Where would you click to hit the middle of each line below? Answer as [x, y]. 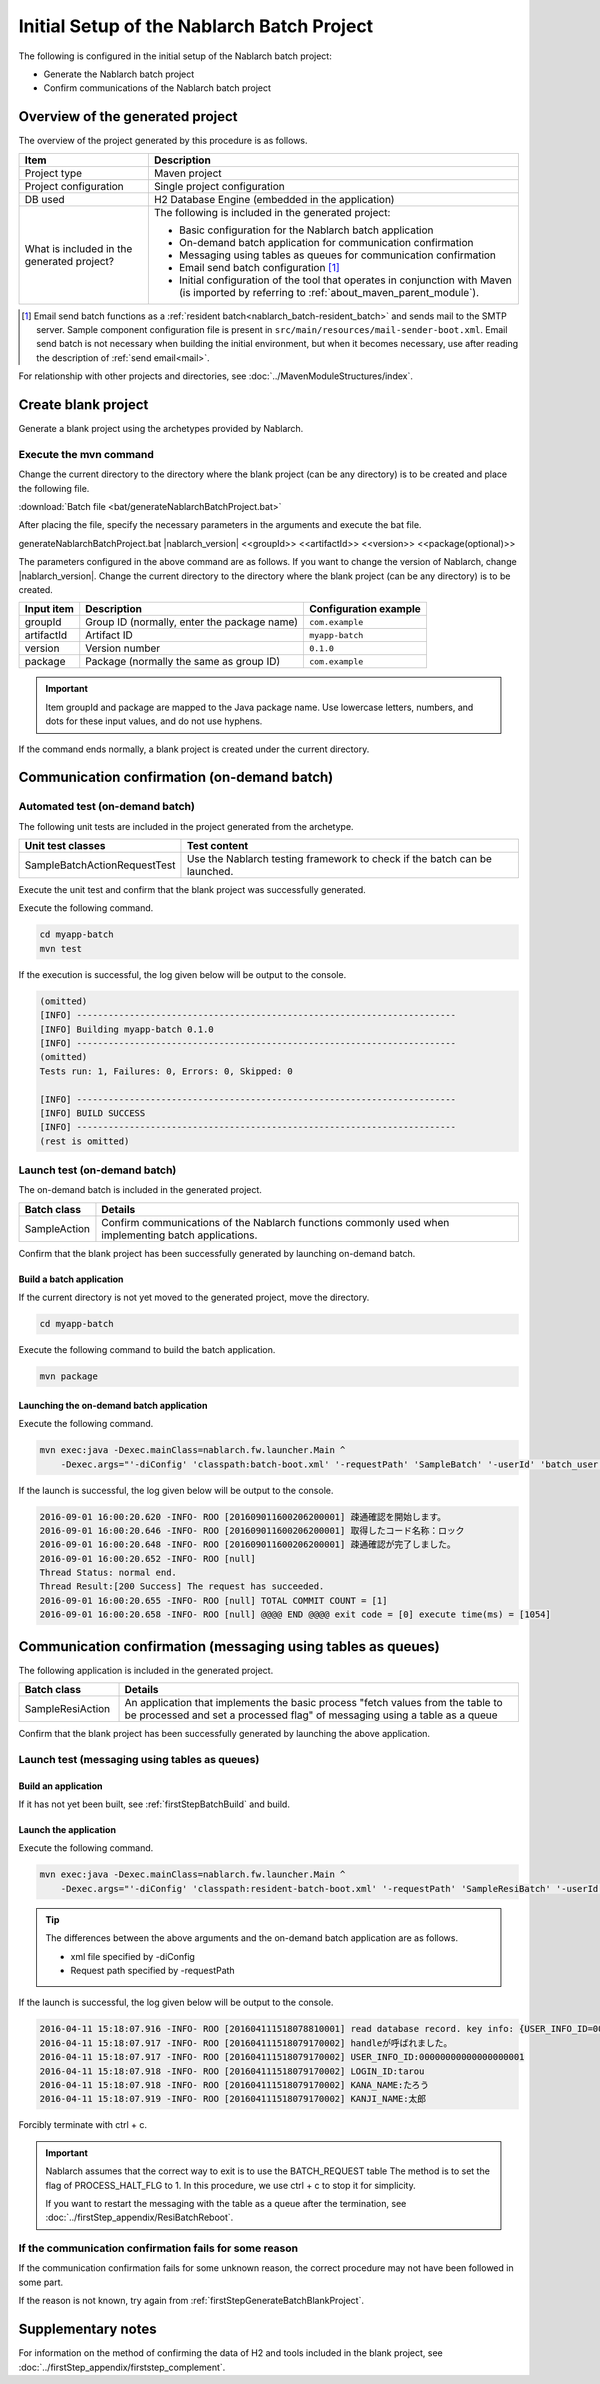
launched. [210, 872]
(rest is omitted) [84, 1141]
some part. [41, 2282]
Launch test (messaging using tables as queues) [139, 1759]
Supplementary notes [87, 2329]
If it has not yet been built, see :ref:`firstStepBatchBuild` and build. [154, 1804]
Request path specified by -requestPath [152, 1971]
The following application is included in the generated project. [146, 1670]
